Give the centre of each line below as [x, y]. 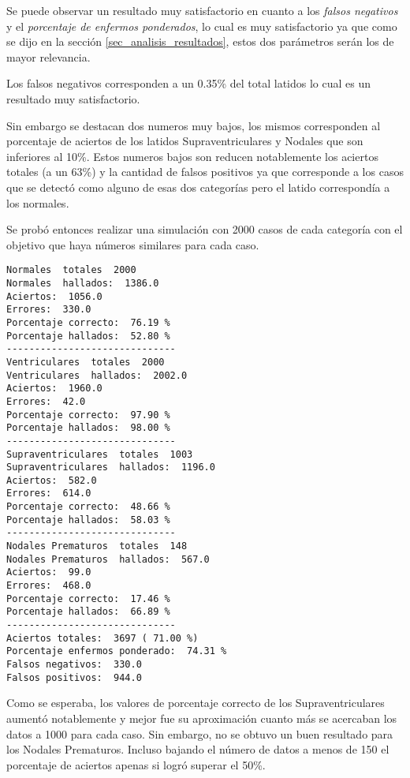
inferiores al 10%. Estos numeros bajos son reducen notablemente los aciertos [192, 156]
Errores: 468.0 [49, 586]
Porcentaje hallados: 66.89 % [88, 612]
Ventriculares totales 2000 [86, 362]
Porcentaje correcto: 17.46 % [88, 598]
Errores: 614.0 [49, 494]
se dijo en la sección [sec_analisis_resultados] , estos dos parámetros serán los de [200, 41]
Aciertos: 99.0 [49, 572]
